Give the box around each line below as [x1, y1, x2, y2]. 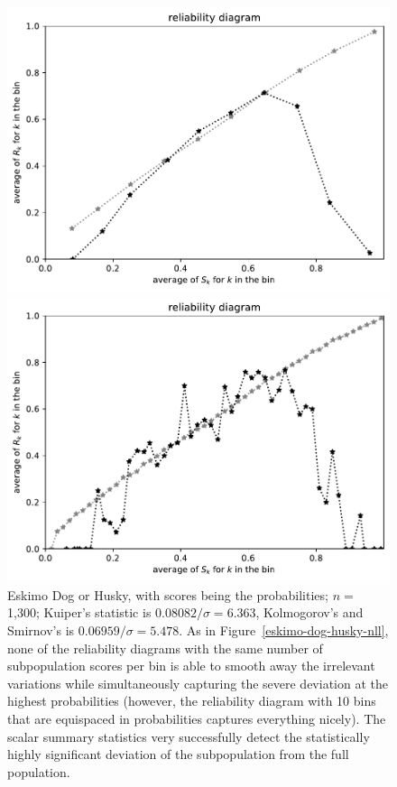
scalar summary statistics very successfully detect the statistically [7, 727, 370, 745]
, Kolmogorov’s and [255, 603, 364, 622]
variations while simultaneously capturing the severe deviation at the [7, 673, 388, 692]
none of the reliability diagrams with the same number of [7, 638, 323, 657]
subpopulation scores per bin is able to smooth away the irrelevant [7, 656, 375, 675]
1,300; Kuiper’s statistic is [7, 603, 152, 622]
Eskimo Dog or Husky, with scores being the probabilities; [7, 585, 328, 604]
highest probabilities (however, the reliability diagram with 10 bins [7, 691, 376, 710]
